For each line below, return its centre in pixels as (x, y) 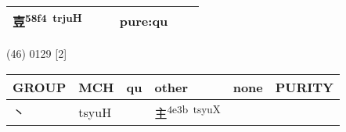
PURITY (304, 87)
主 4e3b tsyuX (187, 112)
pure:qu (144, 20)
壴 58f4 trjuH (47, 21)
